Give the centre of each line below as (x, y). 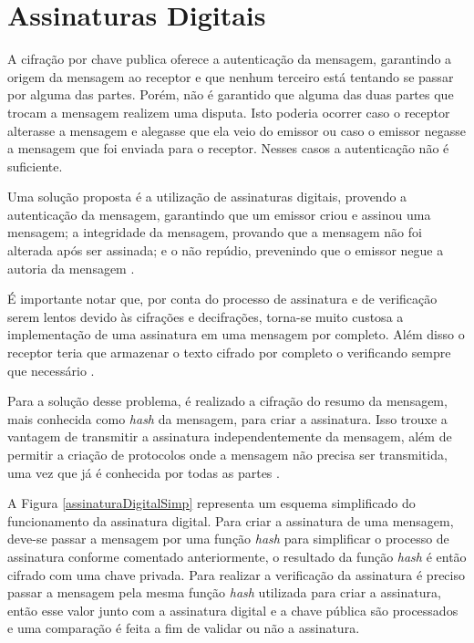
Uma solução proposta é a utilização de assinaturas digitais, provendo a (207, 197)
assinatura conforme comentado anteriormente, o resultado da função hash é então (237, 556)
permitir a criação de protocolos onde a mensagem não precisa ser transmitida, (227, 454)
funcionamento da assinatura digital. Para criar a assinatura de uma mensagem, (231, 520)
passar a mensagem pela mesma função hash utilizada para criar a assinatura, (224, 592)
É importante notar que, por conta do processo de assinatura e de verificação (222, 299)
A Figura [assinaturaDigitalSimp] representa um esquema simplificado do (211, 503)
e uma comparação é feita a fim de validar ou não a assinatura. (184, 628)
